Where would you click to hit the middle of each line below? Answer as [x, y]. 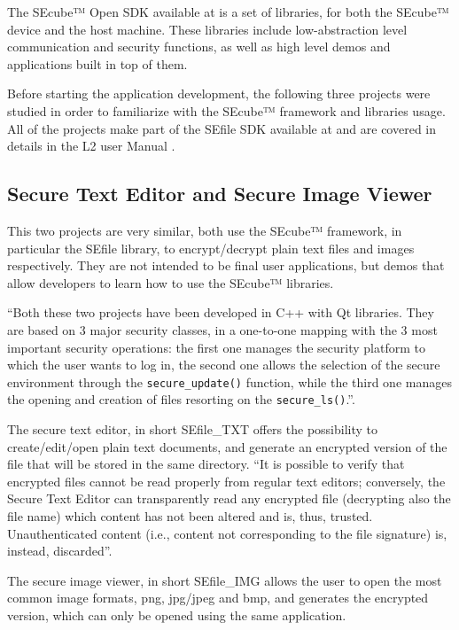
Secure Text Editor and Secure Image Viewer [220, 194]
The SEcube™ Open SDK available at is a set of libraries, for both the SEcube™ [228, 12]
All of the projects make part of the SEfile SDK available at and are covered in [222, 128]
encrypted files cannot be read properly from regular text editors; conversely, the [226, 481]
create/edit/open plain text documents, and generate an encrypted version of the [227, 446]
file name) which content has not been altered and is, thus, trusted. [190, 515]
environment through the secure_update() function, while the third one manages [229, 381]
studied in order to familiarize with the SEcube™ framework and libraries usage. [226, 110]
